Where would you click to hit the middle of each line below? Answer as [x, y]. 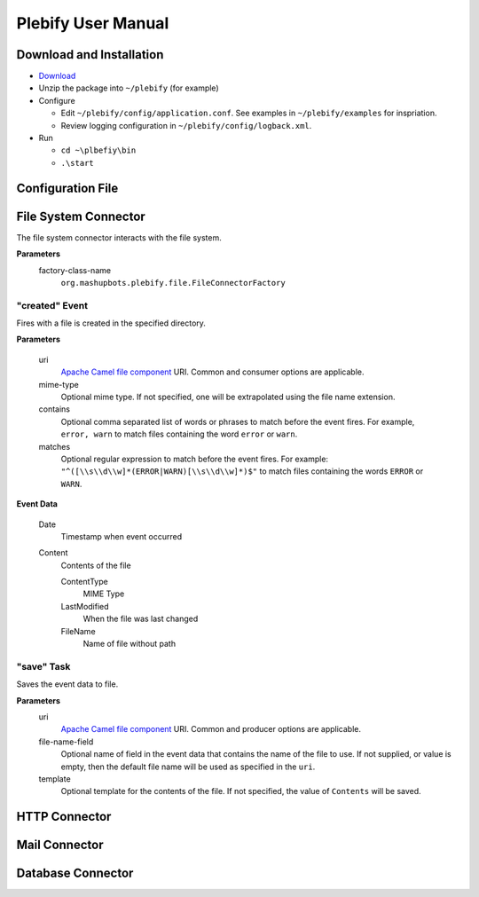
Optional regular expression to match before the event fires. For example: [194, 459]
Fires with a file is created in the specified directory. [111, 323]
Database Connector [75, 873]
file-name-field [66, 742]
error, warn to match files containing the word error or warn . [179, 434]
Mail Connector [60, 845]
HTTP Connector [64, 817]
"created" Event [52, 305]
